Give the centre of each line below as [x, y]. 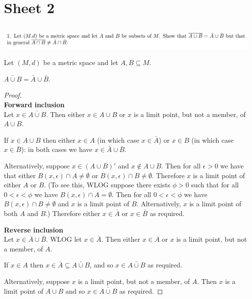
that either [20, 175]
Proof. [13, 95]
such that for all [215, 185]
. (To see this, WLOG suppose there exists [107, 185]
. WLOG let [64, 239]
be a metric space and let [81, 62]
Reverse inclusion [34, 229]
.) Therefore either [73, 213]
